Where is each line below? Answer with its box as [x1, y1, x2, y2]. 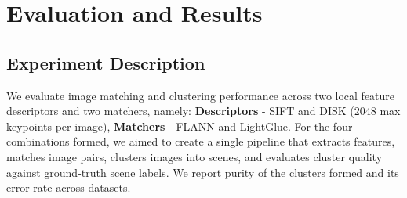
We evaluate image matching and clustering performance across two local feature [6, 87, 395, 103]
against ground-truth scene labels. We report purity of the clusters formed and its [6, 164, 399, 180]
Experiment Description [6, 50, 205, 74]
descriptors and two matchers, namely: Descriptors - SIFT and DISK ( [6, 103, 354, 119]
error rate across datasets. [6, 179, 131, 196]
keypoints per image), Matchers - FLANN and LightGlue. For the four [6, 117, 353, 134]
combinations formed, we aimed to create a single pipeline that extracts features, [6, 133, 395, 149]
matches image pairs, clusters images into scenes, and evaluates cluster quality [6, 148, 383, 164]
